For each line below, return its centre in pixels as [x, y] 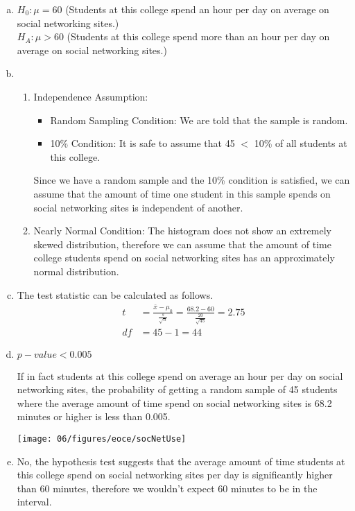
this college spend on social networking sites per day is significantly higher [175, 475]
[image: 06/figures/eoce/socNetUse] [102, 439]
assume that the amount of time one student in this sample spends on [182, 193]
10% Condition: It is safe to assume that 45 [142, 143]
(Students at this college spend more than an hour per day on [198, 36]
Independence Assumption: [91, 96]
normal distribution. [76, 271]
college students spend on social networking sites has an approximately [184, 258]
